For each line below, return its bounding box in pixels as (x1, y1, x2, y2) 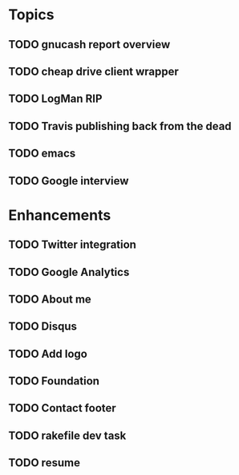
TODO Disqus (8, 319, 78, 334)
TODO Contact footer (8, 401, 116, 415)
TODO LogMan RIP (8, 92, 103, 106)
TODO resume (8, 456, 80, 470)
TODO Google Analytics (8, 265, 130, 278)
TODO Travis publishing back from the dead (8, 119, 232, 133)
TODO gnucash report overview (8, 38, 171, 51)
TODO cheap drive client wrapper (8, 64, 179, 78)
